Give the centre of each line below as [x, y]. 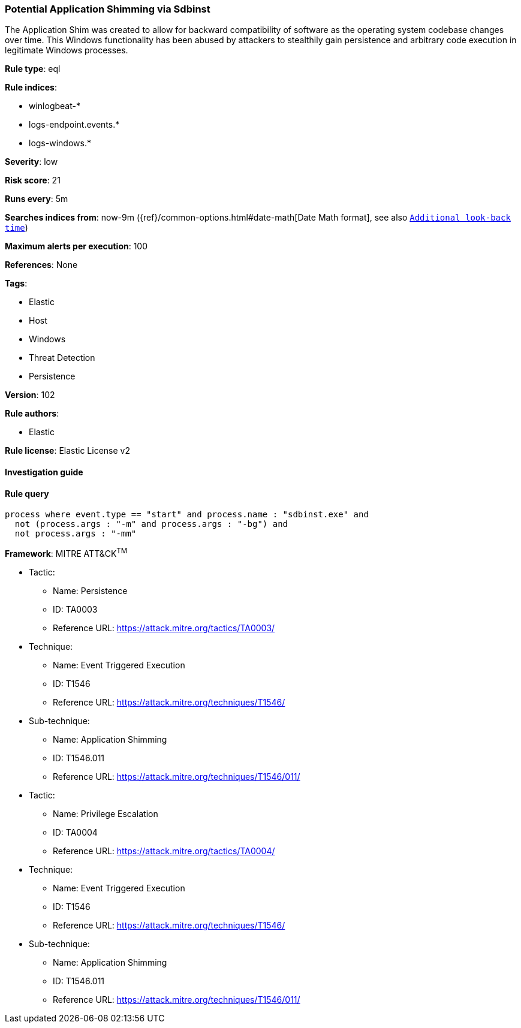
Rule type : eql [33, 69]
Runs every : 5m [37, 199]
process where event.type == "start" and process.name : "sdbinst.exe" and [187, 515]
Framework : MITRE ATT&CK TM [66, 553]
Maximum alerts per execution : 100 [76, 246]
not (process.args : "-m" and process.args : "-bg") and [151, 524]
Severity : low [31, 162]
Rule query [27, 493]
